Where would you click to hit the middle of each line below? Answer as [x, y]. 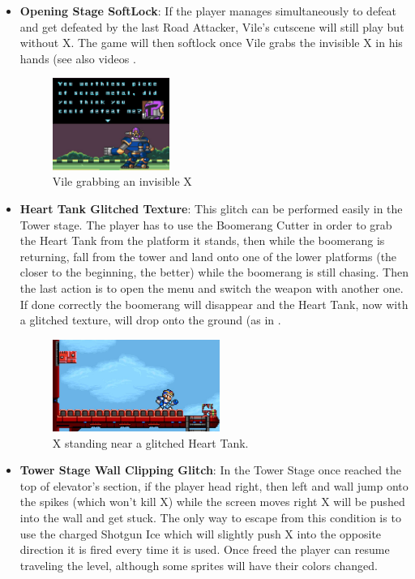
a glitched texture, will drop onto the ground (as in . [150, 320]
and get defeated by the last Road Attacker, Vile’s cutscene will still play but [212, 26]
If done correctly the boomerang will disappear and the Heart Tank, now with [214, 304]
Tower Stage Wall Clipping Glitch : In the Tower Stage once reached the [211, 470]
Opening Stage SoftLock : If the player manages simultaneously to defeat [208, 11]
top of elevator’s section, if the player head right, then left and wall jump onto [214, 485]
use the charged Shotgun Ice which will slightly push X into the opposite [201, 533]
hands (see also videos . [78, 58]
